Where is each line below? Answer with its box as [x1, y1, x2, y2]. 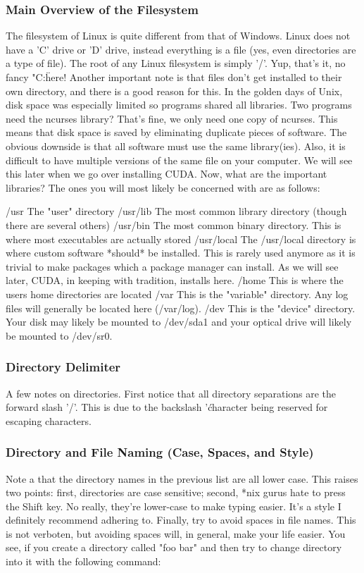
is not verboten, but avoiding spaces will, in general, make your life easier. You [6, 526, 346, 541]
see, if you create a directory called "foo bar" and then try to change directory [6, 540, 342, 555]
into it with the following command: [6, 554, 161, 569]
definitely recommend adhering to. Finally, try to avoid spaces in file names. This [6, 512, 356, 527]
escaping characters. [6, 413, 92, 428]
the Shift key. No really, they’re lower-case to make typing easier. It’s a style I [6, 498, 341, 513]
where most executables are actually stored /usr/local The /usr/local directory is [6, 231, 356, 246]
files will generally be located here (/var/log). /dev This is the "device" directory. [6, 300, 356, 315]
